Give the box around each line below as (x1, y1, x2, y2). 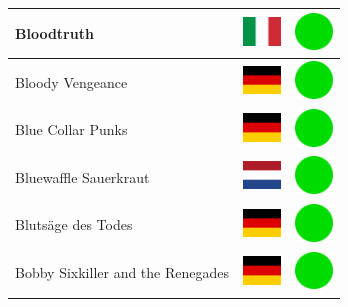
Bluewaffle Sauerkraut (15, 166, 150, 187)
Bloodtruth (15, 22, 94, 43)
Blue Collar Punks (15, 119, 128, 140)
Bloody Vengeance (15, 71, 128, 92)
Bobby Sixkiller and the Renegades (15, 262, 230, 283)
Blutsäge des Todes (15, 214, 133, 235)
